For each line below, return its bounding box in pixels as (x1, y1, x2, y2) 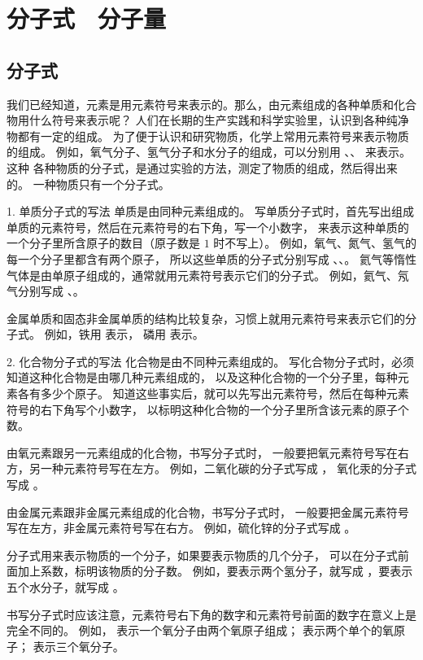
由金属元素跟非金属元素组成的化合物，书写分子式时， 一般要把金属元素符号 (7, 503, 409, 520)
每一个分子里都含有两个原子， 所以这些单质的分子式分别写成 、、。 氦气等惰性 (7, 250, 416, 267)
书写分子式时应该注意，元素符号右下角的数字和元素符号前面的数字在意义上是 (7, 605, 416, 623)
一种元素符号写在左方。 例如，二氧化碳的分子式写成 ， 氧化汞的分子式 (40, 460, 416, 477)
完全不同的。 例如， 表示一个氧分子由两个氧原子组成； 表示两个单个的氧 (7, 622, 394, 639)
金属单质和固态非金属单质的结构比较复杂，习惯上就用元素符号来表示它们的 (7, 309, 405, 326)
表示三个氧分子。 (33, 637, 124, 654)
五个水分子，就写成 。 (7, 579, 124, 596)
